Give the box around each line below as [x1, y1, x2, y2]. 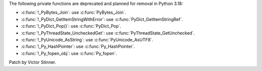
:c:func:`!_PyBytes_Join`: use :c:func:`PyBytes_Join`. [21, 10, 126, 16]
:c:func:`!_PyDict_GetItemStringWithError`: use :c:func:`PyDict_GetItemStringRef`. [21, 16, 183, 22]
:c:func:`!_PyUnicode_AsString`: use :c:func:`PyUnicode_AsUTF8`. [21, 36, 153, 42]
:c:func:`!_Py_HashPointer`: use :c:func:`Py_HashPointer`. [21, 44, 135, 50]
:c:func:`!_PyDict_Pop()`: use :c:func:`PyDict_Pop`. [21, 23, 121, 29]
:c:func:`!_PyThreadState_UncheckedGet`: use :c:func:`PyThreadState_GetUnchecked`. [21, 30, 195, 36]
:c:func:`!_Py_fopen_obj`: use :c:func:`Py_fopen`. [21, 50, 117, 56]
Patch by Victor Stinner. [9, 59, 56, 65]
